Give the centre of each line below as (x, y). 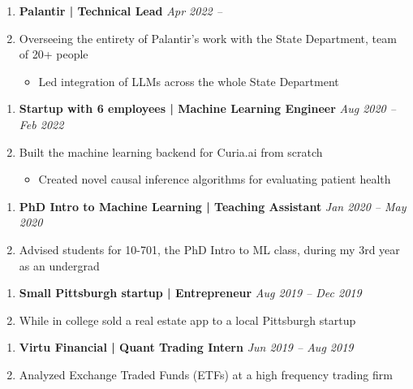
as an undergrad (59, 265)
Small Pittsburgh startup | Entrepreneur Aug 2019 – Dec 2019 (190, 293)
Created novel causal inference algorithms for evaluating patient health (215, 179)
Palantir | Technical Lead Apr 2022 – (120, 11)
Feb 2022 (41, 124)
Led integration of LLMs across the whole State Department (189, 81)
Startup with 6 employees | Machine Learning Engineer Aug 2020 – (207, 108)
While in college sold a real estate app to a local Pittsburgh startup (187, 320)
